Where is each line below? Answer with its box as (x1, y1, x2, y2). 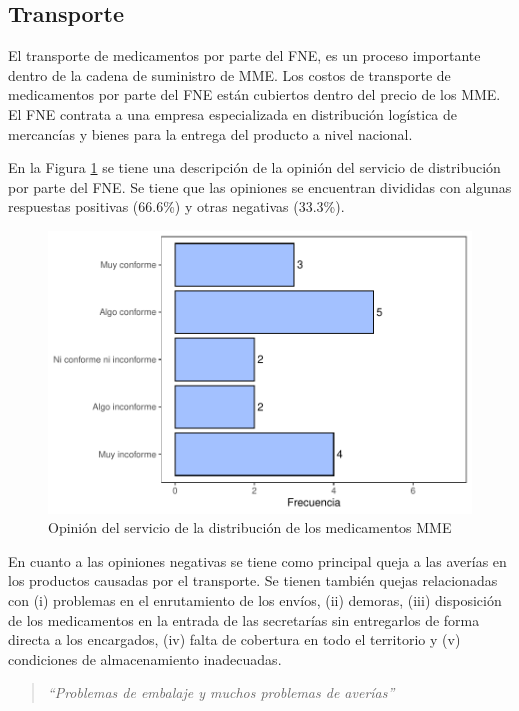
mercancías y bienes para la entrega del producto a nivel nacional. (8, 123, 413, 144)
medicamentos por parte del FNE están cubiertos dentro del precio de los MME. (8, 84, 501, 105)
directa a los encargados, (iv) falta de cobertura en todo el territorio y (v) (8, 629, 461, 650)
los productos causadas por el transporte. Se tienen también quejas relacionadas (8, 570, 498, 591)
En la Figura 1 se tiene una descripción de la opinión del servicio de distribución (8, 157, 501, 178)
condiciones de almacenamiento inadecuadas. (8, 648, 282, 669)
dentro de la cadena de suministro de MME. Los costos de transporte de (8, 64, 451, 85)
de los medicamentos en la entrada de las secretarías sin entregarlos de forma (8, 609, 480, 630)
